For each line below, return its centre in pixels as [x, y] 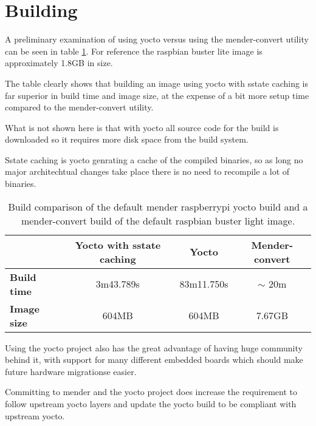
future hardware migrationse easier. [71, 371]
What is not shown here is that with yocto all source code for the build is [142, 127]
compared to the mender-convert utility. [79, 107]
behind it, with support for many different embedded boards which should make [154, 360]
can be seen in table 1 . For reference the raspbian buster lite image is [134, 51]
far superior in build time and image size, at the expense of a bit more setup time [157, 95]
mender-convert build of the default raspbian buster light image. [158, 220]
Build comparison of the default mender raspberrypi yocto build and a [158, 206]
